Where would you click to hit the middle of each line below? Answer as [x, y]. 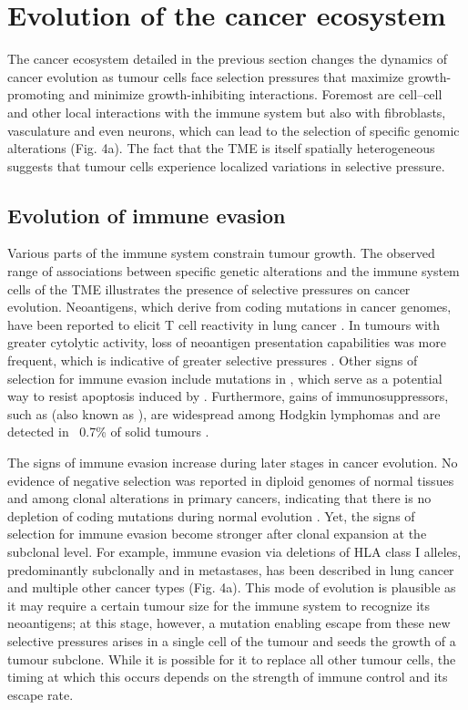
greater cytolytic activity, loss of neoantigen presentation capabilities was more [227, 342]
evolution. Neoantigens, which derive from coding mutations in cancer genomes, [229, 307]
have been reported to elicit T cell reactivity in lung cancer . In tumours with [224, 324]
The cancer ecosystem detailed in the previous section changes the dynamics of [228, 59]
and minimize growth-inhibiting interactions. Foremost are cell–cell [255, 94]
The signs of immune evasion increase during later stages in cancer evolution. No [233, 463]
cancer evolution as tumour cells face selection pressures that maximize [206, 76]
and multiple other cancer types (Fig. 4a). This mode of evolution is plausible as [232, 587]
